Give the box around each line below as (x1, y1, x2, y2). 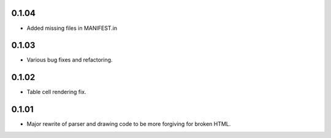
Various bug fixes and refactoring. (26, 56, 113, 64)
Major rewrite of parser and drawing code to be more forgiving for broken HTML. (26, 120, 231, 128)
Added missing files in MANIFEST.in (26, 24, 118, 32)
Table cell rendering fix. (26, 89, 86, 96)
